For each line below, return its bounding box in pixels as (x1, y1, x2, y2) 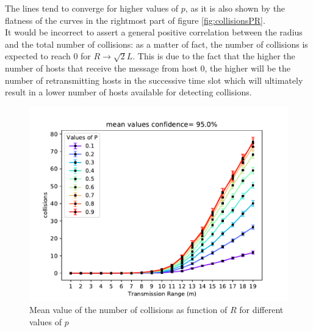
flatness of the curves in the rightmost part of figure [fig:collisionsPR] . (5, 13, 265, 26)
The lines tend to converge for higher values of (5, 2, 179, 14)
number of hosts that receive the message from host (5, 61, 198, 74)
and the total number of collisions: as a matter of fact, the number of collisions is (5, 37, 308, 50)
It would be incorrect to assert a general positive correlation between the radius (5, 26, 303, 39)
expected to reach (5, 50, 71, 62)
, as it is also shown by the (185, 2, 286, 14)
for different (239, 303, 284, 316)
